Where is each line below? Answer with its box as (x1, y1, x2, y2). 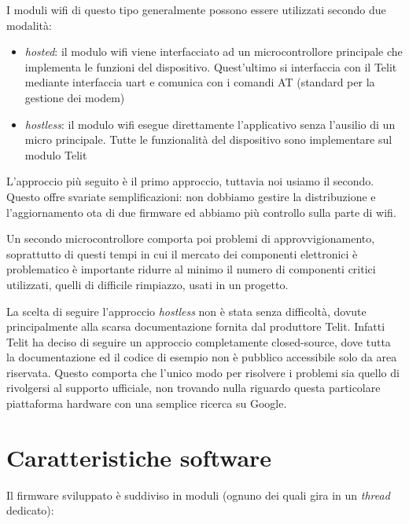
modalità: (6, 16, 52, 33)
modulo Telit (24, 146, 87, 163)
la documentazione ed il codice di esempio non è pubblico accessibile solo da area (6, 349, 397, 365)
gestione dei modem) (24, 89, 125, 105)
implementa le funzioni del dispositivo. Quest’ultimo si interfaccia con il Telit (24, 58, 397, 75)
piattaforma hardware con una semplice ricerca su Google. (6, 395, 287, 412)
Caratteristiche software (6, 441, 272, 473)
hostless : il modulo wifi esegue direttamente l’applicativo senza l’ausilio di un (24, 115, 396, 132)
